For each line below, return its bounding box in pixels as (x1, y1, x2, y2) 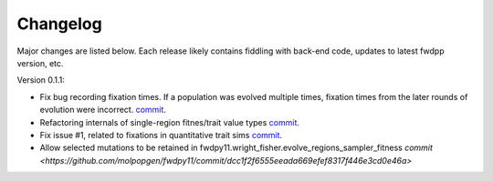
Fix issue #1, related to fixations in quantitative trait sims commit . (39, 129, 283, 140)
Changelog (16, 14, 102, 34)
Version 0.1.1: (16, 75, 66, 85)
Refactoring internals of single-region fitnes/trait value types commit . (39, 116, 300, 127)
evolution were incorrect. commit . (39, 105, 166, 116)
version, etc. (16, 57, 64, 68)
